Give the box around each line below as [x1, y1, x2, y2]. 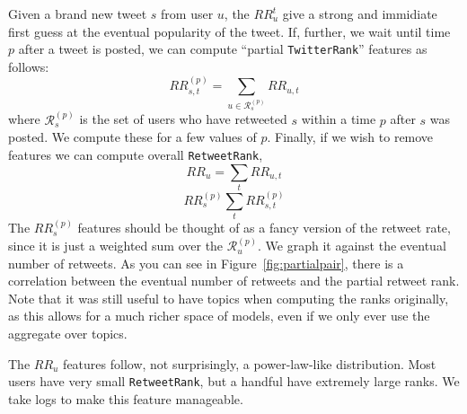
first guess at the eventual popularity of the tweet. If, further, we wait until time [8, 22, 451, 40]
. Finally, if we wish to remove [267, 128, 434, 146]
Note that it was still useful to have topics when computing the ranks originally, [8, 288, 449, 307]
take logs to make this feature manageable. [8, 389, 243, 408]
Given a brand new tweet [8, 4, 147, 22]
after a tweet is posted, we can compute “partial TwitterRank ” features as [18, 40, 427, 58]
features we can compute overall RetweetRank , [8, 145, 263, 163]
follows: [8, 57, 49, 75]
